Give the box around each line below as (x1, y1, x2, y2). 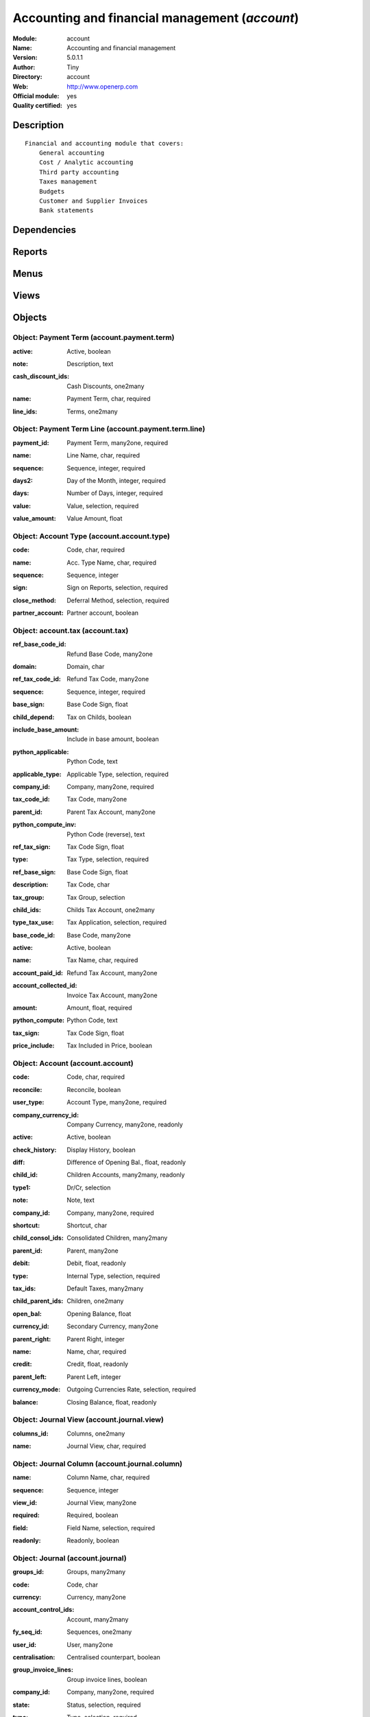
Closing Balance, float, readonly (66, 1398, 157, 1406)
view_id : (12, 1498, 38, 1507)
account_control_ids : (12, 1606, 75, 1614)
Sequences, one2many (66, 1628, 132, 1636)
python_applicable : (12, 747, 69, 755)
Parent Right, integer (66, 1334, 125, 1343)
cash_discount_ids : (12, 372, 70, 380)
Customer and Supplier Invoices (38, 197, 148, 205)
